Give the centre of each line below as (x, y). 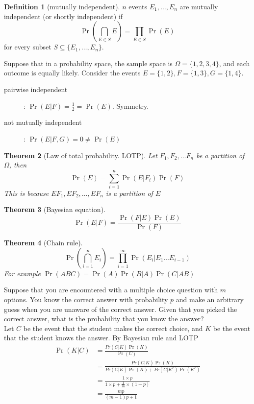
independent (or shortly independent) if (63, 16)
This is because (26, 193)
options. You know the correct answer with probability (86, 299)
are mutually (199, 6)
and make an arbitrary (210, 299)
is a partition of (129, 193)
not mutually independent (43, 122)
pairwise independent (36, 89)
